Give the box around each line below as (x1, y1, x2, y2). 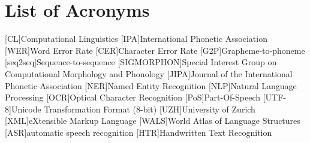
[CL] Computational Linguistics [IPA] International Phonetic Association (5, 32, 267, 45)
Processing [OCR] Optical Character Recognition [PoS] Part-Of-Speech (5, 91, 260, 104)
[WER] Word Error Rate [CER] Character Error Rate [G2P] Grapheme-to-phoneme (5, 44, 305, 56)
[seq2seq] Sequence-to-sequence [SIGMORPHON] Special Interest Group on (5, 56, 277, 68)
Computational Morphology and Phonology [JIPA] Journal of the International (5, 67, 293, 80)
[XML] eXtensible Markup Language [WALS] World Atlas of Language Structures (5, 114, 300, 127)
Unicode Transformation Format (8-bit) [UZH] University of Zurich (11, 102, 255, 115)
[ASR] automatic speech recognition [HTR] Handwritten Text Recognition (5, 126, 272, 138)
